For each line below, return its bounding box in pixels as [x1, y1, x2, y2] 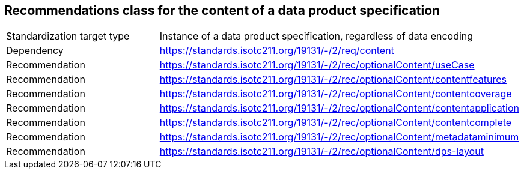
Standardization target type [6, 30, 130, 43]
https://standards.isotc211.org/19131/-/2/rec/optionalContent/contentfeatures [159, 73, 507, 86]
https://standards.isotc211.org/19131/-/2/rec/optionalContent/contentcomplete [159, 116, 512, 129]
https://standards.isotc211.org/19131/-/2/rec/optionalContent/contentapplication [159, 102, 519, 115]
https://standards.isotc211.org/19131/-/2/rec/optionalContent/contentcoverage [159, 88, 512, 100]
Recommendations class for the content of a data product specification [4, 3, 440, 18]
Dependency [6, 44, 64, 57]
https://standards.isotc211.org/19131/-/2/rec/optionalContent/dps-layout [159, 145, 484, 158]
